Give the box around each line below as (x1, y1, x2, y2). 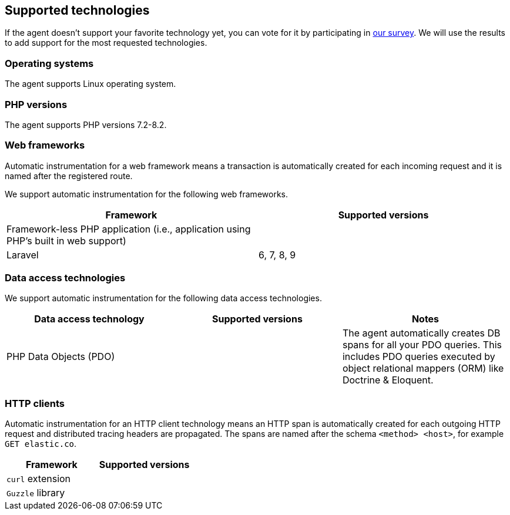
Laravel (6, 248, 39, 261)
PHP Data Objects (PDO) (6, 351, 115, 363)
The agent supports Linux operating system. (5, 79, 176, 89)
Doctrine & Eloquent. (342, 374, 434, 386)
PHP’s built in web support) (6, 234, 126, 247)
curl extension (6, 473, 71, 485)
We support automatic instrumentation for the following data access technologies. (5, 293, 322, 304)
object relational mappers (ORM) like (342, 362, 504, 375)
